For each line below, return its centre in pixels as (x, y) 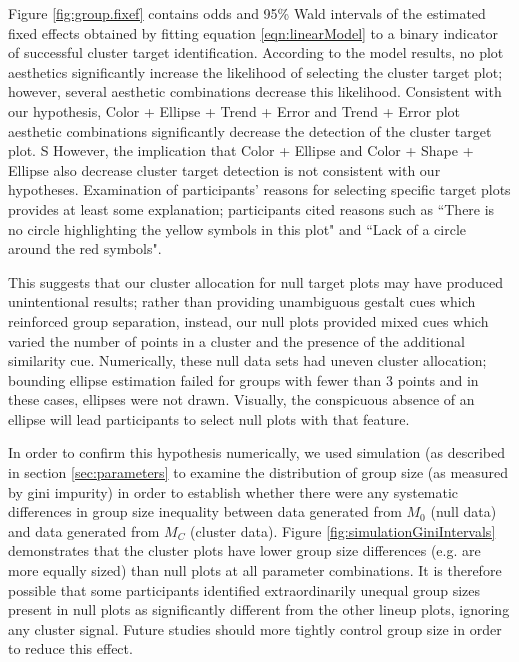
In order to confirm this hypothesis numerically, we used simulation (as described (256, 452)
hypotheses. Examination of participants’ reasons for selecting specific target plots (259, 189)
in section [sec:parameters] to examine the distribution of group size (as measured (258, 472)
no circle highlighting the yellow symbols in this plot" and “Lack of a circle (237, 228)
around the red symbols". (85, 248)
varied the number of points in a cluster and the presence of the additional (236, 340)
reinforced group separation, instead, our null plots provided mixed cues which (248, 320)
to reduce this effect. (70, 648)
